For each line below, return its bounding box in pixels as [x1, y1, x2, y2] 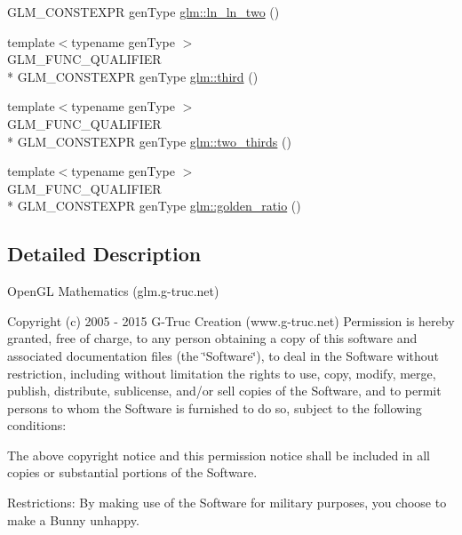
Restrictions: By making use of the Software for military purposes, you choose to [7, 493, 447, 512]
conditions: [7, 416, 67, 435]
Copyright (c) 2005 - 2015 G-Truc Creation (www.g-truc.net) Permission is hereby [7, 311, 455, 330]
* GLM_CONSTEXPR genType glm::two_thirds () [7, 132, 291, 150]
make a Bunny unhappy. [7, 510, 139, 529]
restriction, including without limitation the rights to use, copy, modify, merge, [7, 363, 436, 382]
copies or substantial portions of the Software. [7, 463, 258, 482]
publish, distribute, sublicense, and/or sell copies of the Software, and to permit [7, 381, 442, 400]
